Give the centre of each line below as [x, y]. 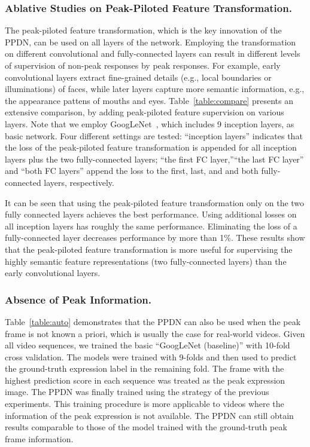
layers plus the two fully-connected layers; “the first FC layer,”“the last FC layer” [154, 159]
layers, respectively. [79, 182]
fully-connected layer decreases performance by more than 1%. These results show [155, 238]
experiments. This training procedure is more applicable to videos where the [145, 404]
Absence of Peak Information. [78, 299]
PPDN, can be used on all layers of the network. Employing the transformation [151, 42]
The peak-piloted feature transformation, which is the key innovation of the [143, 30]
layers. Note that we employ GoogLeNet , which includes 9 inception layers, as [150, 123]
